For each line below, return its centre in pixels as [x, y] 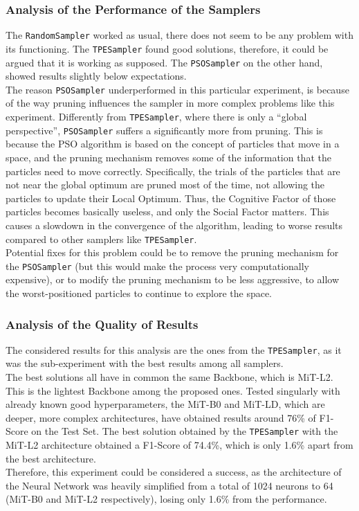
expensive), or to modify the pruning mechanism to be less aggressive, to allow [172, 279]
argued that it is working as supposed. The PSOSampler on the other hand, [164, 62]
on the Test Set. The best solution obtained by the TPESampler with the [185, 431]
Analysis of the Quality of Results [102, 324]
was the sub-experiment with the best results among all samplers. [145, 363]
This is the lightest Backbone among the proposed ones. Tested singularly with [173, 390]
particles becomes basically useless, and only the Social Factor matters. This [167, 212]
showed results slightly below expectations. [96, 76]
